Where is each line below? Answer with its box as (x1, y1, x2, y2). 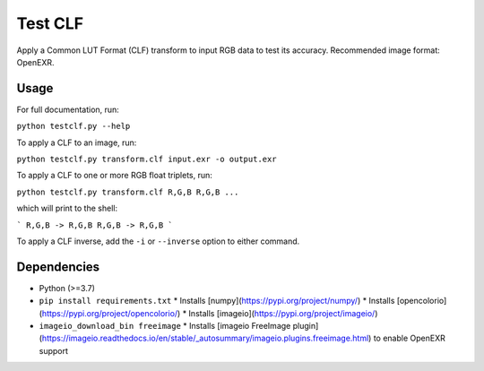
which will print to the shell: (16, 203, 118, 214)
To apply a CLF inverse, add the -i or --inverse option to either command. (16, 236, 300, 246)
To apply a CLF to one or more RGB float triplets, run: (16, 170, 212, 181)
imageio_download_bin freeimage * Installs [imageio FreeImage (39, 321, 291, 332)
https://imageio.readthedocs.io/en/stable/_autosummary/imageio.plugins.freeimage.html (41, 332, 369, 344)
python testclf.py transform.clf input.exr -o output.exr (16, 154, 277, 165)
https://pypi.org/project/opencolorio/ (41, 307, 178, 318)
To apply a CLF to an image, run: (16, 137, 137, 148)
